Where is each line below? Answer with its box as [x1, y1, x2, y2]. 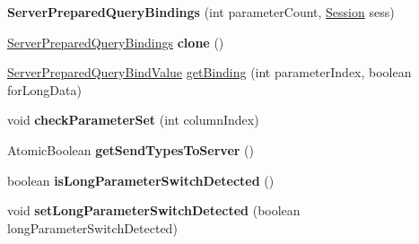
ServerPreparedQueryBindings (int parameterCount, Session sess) [7, 3, 395, 21]
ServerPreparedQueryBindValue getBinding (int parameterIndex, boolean [7, 63, 412, 82]
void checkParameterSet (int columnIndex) [7, 110, 259, 129]
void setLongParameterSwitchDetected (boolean [7, 201, 301, 220]
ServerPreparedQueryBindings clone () [7, 32, 224, 51]
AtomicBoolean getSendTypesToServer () [7, 140, 254, 159]
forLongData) [7, 80, 82, 99]
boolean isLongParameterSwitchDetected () [7, 170, 275, 189]
